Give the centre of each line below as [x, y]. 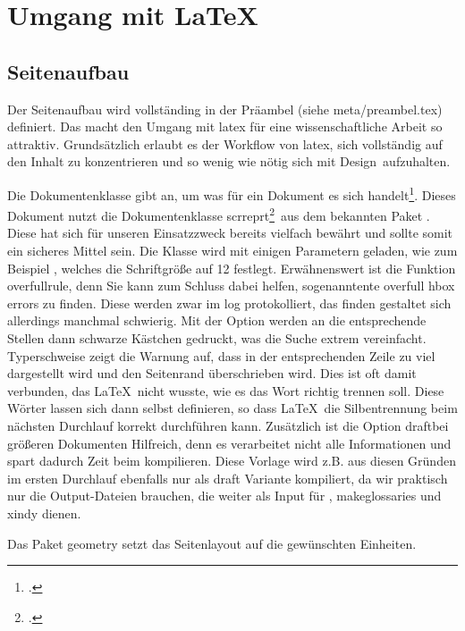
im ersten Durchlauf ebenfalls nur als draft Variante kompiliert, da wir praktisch [228, 478]
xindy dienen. [44, 513]
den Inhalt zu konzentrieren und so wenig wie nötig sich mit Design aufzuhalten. [229, 161]
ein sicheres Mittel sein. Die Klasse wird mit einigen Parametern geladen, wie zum [232, 251]
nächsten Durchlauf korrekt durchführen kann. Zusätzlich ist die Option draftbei [228, 425]
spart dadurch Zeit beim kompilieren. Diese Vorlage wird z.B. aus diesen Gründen [232, 461]
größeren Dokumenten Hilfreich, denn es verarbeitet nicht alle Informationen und [229, 443]
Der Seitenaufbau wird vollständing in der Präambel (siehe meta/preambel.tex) [225, 109]
